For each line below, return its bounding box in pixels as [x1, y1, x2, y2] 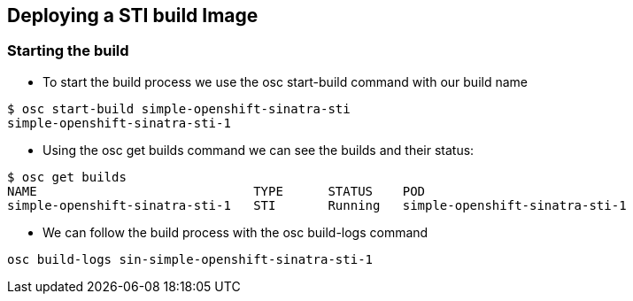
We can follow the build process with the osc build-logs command [42, 224, 428, 240]
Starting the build [7, 42, 129, 60]
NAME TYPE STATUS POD [7, 183, 426, 198]
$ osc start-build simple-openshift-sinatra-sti [7, 101, 351, 116]
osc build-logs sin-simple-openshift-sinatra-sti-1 [7, 251, 374, 266]
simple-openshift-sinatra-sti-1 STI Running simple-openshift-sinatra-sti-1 [7, 197, 627, 212]
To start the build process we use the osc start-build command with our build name [42, 73, 528, 89]
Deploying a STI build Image [7, 4, 259, 27]
